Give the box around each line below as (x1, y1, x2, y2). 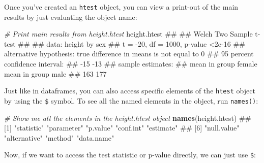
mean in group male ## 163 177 (4, 68, 107, 79)
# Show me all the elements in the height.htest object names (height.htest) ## (4, 112, 251, 123)
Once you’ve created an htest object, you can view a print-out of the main (4, 2, 239, 12)
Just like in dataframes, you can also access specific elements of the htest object (4, 85, 255, 96)
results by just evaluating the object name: (4, 11, 137, 22)
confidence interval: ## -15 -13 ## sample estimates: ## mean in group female (4, 58, 257, 69)
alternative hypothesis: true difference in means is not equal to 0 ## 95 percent (4, 48, 254, 59)
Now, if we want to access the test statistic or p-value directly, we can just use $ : (4, 149, 256, 160)
